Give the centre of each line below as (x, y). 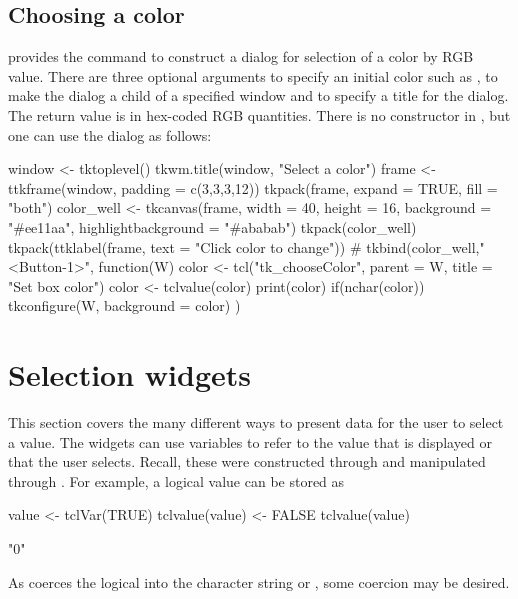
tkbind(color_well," (425, 246)
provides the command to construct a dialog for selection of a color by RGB (241, 56)
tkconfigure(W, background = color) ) (124, 305)
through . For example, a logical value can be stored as (176, 480)
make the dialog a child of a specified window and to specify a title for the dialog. (258, 95)
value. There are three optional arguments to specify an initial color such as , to (253, 75)
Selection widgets (129, 374)
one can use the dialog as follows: (110, 134)
